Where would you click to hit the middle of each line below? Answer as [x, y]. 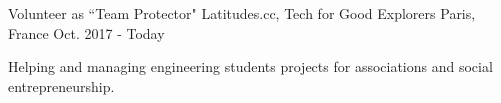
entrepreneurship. [61, 85]
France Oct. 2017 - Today [86, 32]
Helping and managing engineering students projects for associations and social [250, 66]
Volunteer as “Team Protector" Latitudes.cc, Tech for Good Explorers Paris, [242, 13]
